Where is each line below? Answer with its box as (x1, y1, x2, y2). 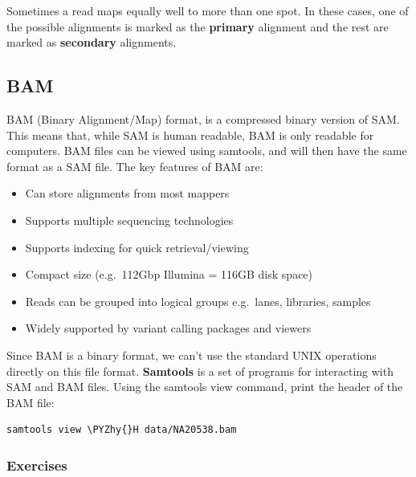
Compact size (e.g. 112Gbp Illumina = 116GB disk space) (25, 266, 313, 283)
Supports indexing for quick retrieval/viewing (25, 238, 249, 255)
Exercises (6, 455, 67, 475)
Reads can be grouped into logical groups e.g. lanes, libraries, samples (25, 292, 371, 309)
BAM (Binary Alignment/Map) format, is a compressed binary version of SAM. (6, 110, 400, 127)
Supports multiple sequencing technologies (25, 211, 234, 228)
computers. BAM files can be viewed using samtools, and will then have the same (6, 142, 407, 159)
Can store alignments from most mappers (25, 185, 230, 202)
